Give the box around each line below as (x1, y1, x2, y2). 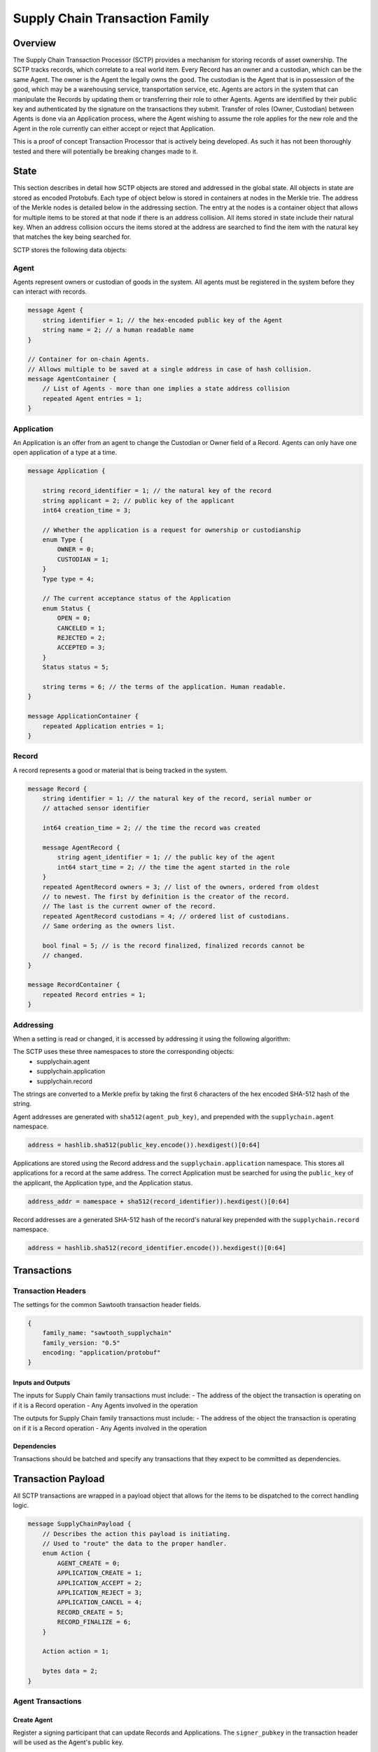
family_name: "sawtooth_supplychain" (42, 1329, 172, 1337)
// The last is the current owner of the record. (42, 903, 216, 910)
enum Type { (42, 536, 84, 544)
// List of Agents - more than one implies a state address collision (42, 385, 290, 392)
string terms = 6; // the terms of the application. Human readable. (42, 683, 286, 690)
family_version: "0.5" (42, 1339, 120, 1347)
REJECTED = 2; (57, 634, 106, 641)
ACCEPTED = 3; (57, 643, 106, 652)
